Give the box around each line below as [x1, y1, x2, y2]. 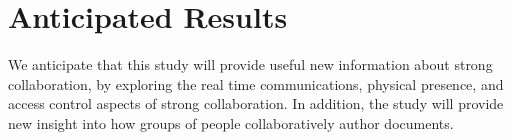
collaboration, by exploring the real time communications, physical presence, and [8, 73, 504, 94]
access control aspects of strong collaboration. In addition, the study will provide [8, 93, 504, 114]
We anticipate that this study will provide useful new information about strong [8, 54, 493, 75]
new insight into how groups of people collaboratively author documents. [8, 112, 454, 133]
